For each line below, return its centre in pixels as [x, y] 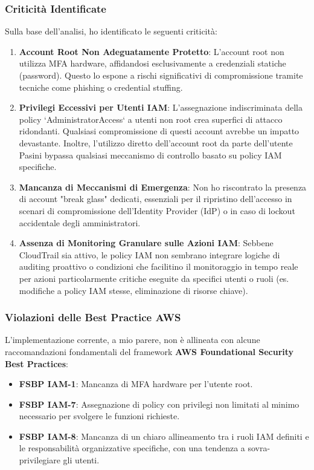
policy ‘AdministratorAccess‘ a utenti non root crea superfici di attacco [151, 119]
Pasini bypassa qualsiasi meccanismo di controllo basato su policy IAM [150, 155]
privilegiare [40, 460]
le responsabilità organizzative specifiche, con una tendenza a [132, 448]
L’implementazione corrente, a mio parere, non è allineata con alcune [133, 340]
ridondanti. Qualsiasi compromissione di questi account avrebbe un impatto [159, 131]
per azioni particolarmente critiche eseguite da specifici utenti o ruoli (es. [154, 278]
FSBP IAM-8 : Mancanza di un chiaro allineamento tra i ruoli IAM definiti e [164, 436]
